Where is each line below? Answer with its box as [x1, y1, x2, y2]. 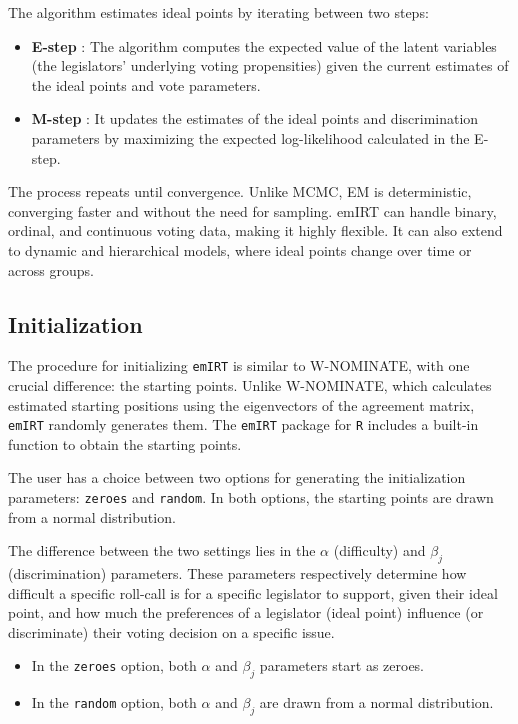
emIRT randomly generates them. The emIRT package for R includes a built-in [8, 414, 479, 435]
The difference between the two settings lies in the [8, 540, 316, 561]
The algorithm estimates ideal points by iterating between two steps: [8, 2, 429, 22]
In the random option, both [31, 692, 197, 713]
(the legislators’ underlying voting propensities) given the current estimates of [31, 55, 509, 76]
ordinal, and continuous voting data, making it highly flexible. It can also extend [8, 220, 503, 241]
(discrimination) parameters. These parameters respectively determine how [8, 563, 467, 584]
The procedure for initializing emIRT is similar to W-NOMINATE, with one [8, 355, 470, 376]
